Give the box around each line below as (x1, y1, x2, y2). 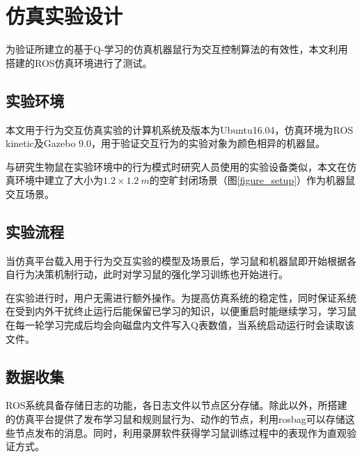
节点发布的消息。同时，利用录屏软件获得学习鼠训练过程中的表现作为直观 (15, 425, 347, 440)
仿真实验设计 (6, 1, 123, 30)
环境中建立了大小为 (15, 173, 103, 187)
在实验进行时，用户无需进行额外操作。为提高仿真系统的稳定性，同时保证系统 (6, 290, 356, 304)
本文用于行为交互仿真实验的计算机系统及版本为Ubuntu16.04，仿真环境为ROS (6, 122, 354, 137)
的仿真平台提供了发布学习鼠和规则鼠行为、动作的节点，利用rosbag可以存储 (6, 412, 345, 426)
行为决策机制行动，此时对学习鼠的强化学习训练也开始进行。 (15, 267, 288, 281)
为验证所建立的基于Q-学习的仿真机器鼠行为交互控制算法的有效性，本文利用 (6, 42, 348, 56)
